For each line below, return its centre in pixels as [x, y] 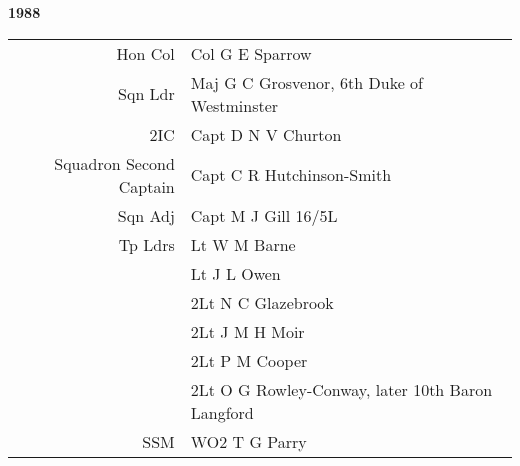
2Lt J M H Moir [247, 331]
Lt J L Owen [235, 273]
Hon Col [145, 53]
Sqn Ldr [146, 94]
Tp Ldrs [146, 244]
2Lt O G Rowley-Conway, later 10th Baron [341, 389]
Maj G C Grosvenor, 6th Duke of [306, 82]
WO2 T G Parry [248, 441]
